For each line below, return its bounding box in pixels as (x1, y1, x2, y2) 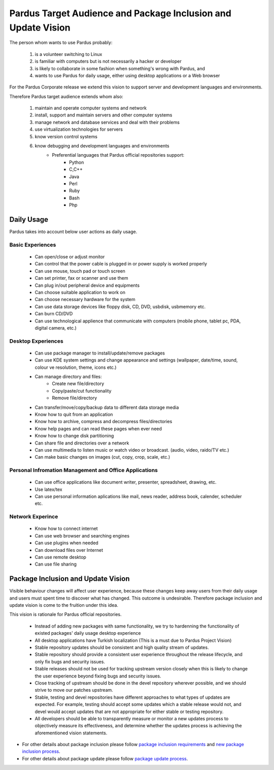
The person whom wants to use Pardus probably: (9, 40, 113, 46)
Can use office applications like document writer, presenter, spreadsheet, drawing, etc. (35, 479, 217, 485)
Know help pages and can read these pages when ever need (35, 425, 162, 432)
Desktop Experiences (9, 337, 63, 344)
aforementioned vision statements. (35, 730, 108, 736)
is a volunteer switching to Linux (35, 51, 102, 57)
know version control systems (35, 133, 97, 139)
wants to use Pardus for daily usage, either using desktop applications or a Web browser (35, 72, 220, 78)
